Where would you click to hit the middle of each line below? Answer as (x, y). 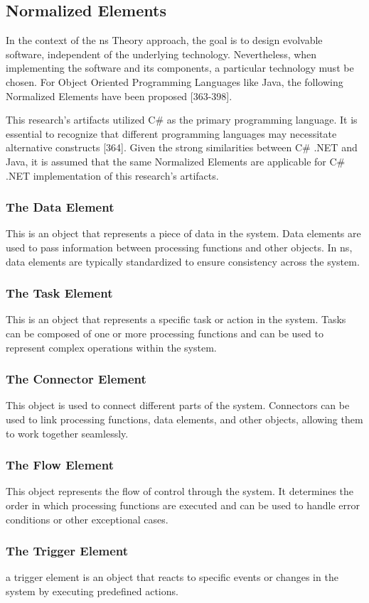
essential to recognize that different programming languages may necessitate (171, 133)
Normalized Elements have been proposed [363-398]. (119, 96)
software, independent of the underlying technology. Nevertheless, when (161, 54)
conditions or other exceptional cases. (87, 519)
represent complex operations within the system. (111, 347)
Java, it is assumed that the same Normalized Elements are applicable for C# (176, 161)
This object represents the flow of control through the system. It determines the (180, 491)
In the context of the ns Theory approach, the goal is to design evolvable (164, 40)
